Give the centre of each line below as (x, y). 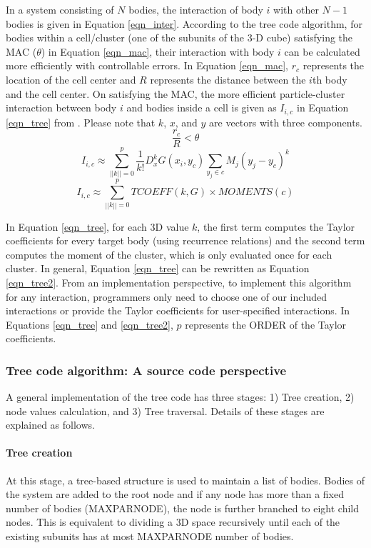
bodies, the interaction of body (196, 9)
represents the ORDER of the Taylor (266, 324)
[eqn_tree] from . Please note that (81, 122)
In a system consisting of (60, 9)
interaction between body (61, 108)
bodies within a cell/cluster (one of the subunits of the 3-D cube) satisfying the (179, 38)
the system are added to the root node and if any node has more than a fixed (175, 494)
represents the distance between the (228, 79)
